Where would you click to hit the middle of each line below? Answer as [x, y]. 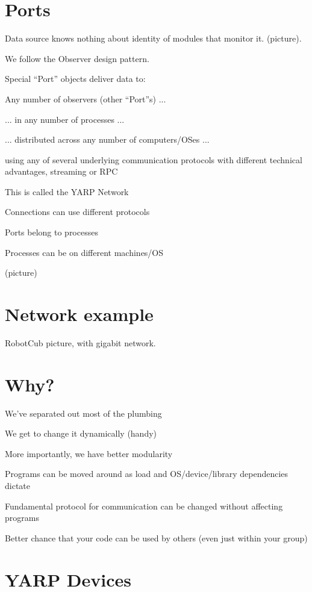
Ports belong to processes [51, 232]
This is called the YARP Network [67, 191]
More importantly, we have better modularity [89, 453]
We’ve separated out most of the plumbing [83, 413]
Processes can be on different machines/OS [84, 252]
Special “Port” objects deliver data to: [75, 79]
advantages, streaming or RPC [61, 171]
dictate [17, 486]
